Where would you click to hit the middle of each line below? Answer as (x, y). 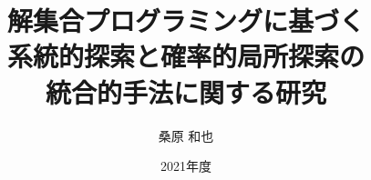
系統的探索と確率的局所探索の (185, 56)
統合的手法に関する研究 (185, 91)
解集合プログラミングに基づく (185, 20)
